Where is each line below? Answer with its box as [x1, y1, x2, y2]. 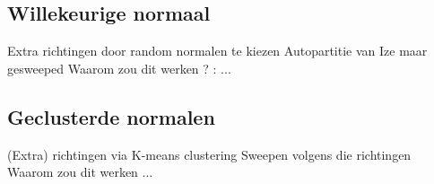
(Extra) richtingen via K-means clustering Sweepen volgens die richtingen [7, 145, 412, 163]
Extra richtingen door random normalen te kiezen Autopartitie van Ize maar [7, 41, 428, 60]
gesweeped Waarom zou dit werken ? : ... [7, 58, 231, 77]
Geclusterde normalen [7, 102, 215, 130]
